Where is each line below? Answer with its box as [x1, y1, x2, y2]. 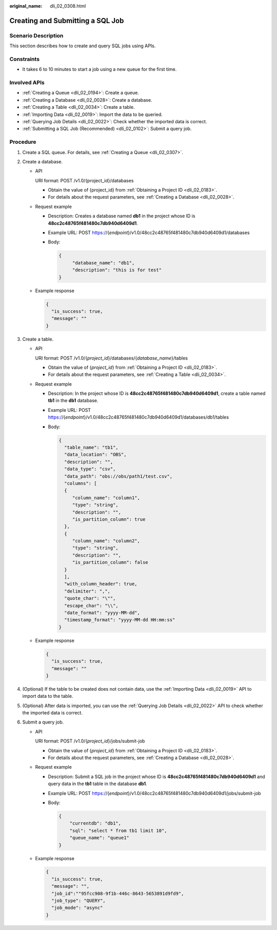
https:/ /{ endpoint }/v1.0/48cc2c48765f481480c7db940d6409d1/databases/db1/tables [48, 414, 229, 421]
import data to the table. [22, 693, 73, 699]
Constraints [9, 55, 40, 63]
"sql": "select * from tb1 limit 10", [69, 827, 167, 833]
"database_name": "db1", [72, 260, 135, 265]
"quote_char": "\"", [64, 596, 116, 601]
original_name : [9, 3, 43, 9]
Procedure [9, 139, 36, 146]
